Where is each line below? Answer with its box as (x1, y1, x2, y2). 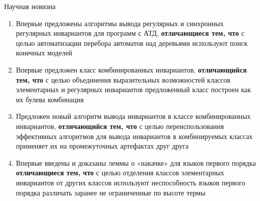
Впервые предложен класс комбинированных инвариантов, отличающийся (16, 64, 247, 75)
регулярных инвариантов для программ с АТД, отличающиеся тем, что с (16, 28, 244, 38)
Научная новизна (4, 1, 56, 11)
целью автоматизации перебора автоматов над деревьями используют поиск (16, 37, 248, 48)
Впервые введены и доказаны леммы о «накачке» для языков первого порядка (16, 157, 256, 168)
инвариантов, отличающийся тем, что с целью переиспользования (16, 120, 224, 131)
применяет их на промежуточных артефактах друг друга (16, 141, 189, 151)
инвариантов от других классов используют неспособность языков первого (16, 177, 245, 187)
